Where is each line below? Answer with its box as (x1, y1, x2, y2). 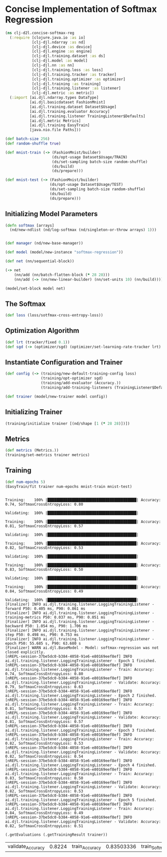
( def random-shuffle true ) (5, 141, 61, 146)
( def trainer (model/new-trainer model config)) (5, 394, 108, 399)
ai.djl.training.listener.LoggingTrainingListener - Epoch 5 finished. (5, 797, 157, 802)
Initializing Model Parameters (5, 210, 98, 218)
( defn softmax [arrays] (5, 223, 55, 228)
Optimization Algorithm (5, 326, 80, 335)
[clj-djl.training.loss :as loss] (31, 67, 103, 73)
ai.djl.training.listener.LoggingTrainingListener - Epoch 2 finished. (5, 693, 157, 698)
